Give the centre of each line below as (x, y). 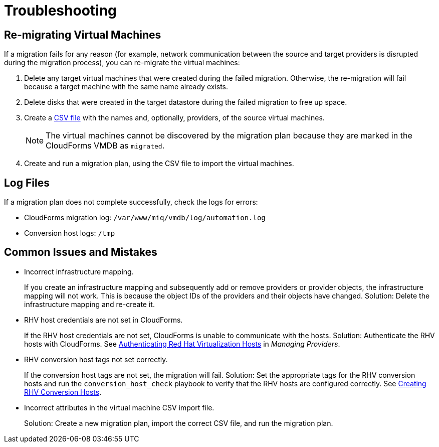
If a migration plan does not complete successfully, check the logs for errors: (131, 202)
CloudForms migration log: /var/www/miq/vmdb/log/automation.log (145, 218)
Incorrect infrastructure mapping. (79, 271)
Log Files (27, 183)
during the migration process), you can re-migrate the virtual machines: (122, 63)
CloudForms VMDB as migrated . (105, 146)
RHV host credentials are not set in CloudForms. (103, 320)
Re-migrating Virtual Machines (83, 35)
